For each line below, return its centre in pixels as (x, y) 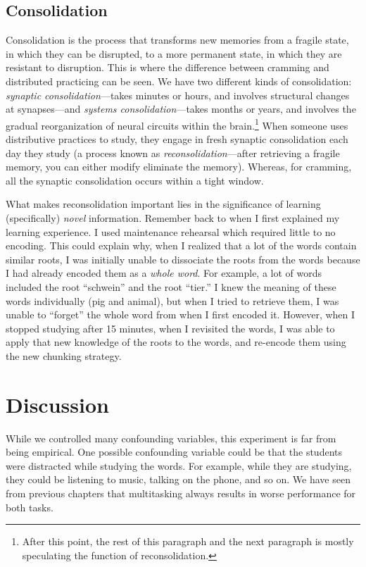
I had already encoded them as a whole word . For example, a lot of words (164, 273)
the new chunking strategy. (64, 355)
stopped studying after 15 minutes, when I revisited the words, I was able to (170, 328)
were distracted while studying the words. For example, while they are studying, (179, 465)
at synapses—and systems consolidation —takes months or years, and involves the (181, 109)
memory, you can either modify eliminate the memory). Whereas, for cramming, (179, 167)
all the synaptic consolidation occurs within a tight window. (135, 180)
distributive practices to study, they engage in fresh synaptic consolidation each (177, 139)
